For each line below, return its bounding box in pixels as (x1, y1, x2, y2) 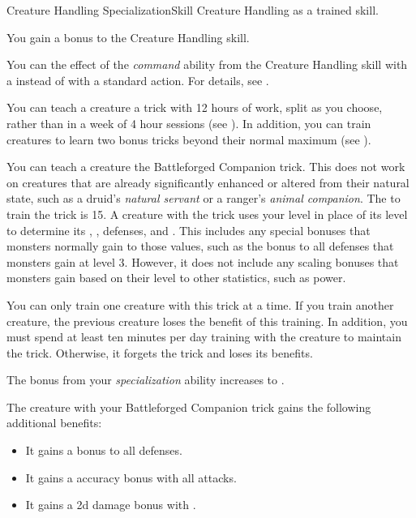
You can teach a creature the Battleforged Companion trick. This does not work (6, 158, 405, 175)
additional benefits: (6, 414, 102, 431)
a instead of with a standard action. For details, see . (6, 71, 269, 88)
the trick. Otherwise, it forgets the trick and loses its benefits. (6, 344, 313, 361)
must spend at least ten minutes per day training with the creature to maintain (6, 328, 401, 345)
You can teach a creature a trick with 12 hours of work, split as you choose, (6, 99, 383, 116)
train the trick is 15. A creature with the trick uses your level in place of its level (6, 205, 408, 222)
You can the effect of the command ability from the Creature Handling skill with (6, 56, 408, 73)
